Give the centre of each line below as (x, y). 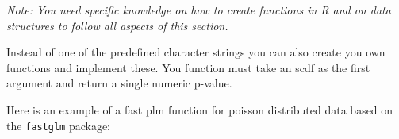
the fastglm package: (59, 125)
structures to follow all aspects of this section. (117, 25)
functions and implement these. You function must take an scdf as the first (188, 67)
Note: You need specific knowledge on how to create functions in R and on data (199, 10)
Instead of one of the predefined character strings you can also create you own (196, 52)
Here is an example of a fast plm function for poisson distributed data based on (200, 109)
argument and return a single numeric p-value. (119, 83)
